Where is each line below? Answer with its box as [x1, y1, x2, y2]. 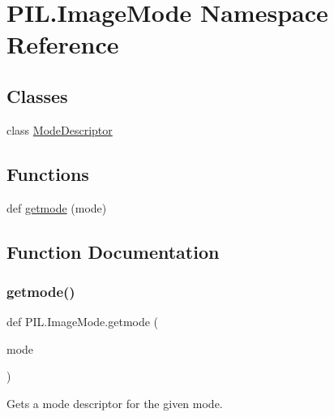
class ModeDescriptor [6, 121, 113, 138]
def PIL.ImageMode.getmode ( [6, 313, 159, 330]
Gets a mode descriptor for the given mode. [6, 394, 223, 411]
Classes [6, 83, 68, 108]
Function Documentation [6, 239, 220, 264]
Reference [6, 28, 119, 61]
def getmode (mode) [6, 199, 107, 216]
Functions [6, 161, 89, 186]
